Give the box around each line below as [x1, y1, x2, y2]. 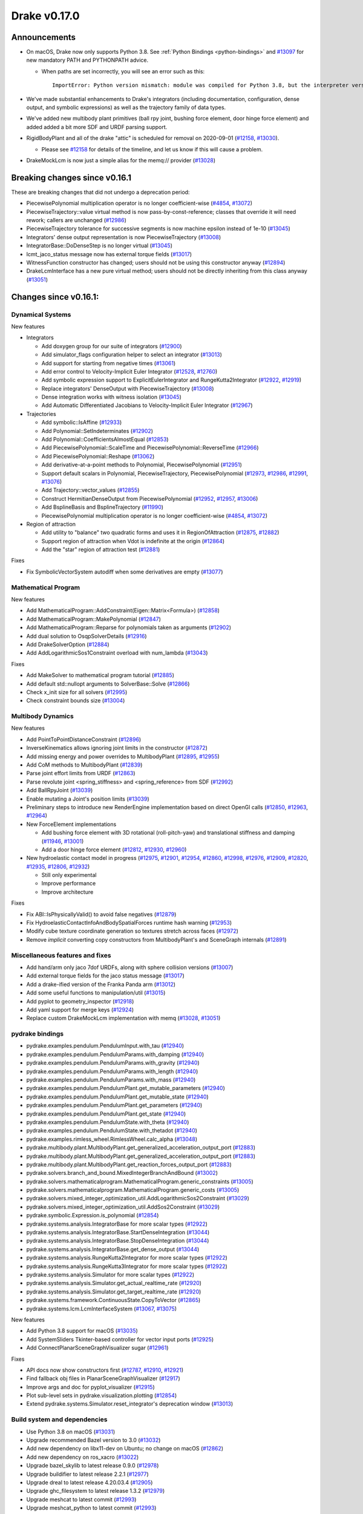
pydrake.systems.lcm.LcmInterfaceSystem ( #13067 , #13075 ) [26, 1305, 177, 1312]
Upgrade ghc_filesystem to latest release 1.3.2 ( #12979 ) [26, 1487, 165, 1495]
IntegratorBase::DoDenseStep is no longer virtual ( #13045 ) [26, 242, 172, 250]
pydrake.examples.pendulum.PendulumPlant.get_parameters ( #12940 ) [26, 1102, 203, 1109]
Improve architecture [41, 888, 94, 896]
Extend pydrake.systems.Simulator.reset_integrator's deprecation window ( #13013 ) [26, 1400, 233, 1407]
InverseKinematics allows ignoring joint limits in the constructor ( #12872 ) [26, 744, 208, 752]
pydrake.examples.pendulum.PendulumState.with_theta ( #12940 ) [26, 1118, 189, 1126]
